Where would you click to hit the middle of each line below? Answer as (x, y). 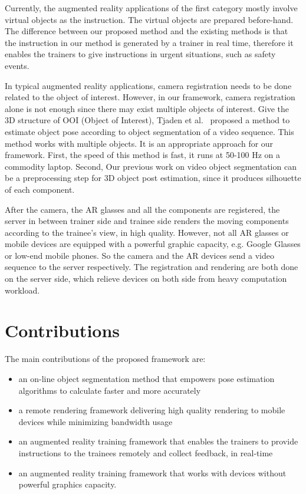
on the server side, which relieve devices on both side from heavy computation (146, 279)
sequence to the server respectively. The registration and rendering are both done (152, 267)
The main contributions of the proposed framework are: (105, 359)
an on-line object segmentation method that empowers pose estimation (147, 378)
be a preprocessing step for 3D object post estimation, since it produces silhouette (153, 178)
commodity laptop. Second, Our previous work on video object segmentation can (151, 166)
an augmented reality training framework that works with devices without (152, 472)
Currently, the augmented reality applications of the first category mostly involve (151, 8)
